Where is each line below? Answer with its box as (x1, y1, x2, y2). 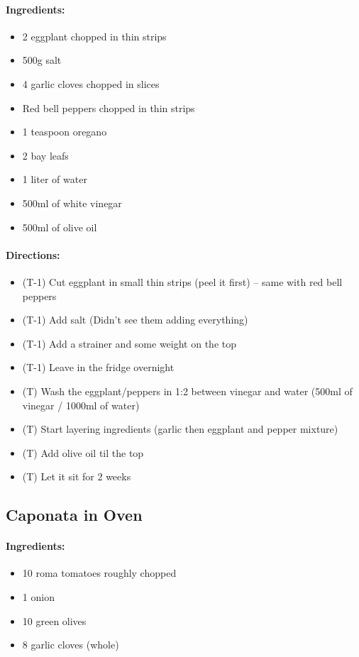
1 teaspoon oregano (22, 124, 107, 139)
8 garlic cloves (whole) (22, 637, 119, 652)
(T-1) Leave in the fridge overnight (22, 360, 175, 375)
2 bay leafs (22, 148, 69, 162)
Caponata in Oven (6, 504, 143, 526)
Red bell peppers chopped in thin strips (22, 100, 195, 115)
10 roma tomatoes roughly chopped (22, 565, 177, 580)
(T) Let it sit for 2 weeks (22, 469, 131, 484)
